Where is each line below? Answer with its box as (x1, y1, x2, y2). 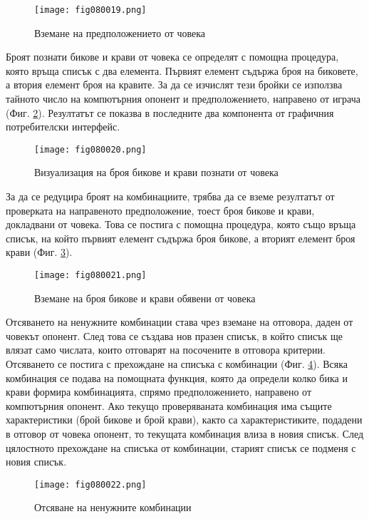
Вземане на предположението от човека (34, 25, 206, 40)
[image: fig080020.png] (34, 144, 147, 155)
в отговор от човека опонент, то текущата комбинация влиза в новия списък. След (6, 426, 364, 441)
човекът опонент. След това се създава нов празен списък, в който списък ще (6, 328, 343, 343)
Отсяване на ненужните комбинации (34, 500, 192, 515)
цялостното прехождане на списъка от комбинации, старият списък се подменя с (6, 440, 356, 455)
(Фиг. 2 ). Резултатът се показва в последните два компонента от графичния (6, 105, 334, 120)
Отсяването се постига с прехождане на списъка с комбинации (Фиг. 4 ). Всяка (6, 356, 348, 371)
